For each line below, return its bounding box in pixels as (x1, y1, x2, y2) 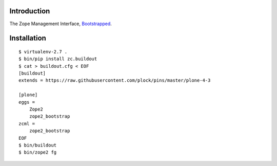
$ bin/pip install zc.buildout (18, 56, 97, 62)
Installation (9, 34, 46, 43)
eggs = (18, 99, 35, 105)
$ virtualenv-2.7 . (18, 49, 68, 54)
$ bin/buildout (18, 142, 57, 148)
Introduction (9, 7, 50, 15)
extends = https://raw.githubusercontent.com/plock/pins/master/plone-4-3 (18, 78, 211, 83)
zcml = (18, 121, 35, 126)
